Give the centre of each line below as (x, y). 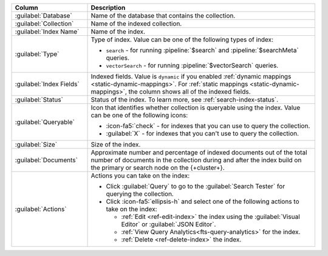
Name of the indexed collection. (136, 23)
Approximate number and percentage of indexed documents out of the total (199, 152)
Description (108, 8)
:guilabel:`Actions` (41, 209)
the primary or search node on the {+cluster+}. (158, 168)
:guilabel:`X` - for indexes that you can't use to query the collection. (203, 133)
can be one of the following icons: (139, 115)
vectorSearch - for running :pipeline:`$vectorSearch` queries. (192, 65)
